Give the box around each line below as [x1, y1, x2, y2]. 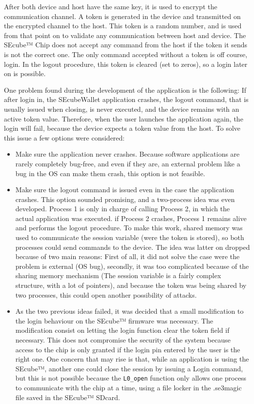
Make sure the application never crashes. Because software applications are [15, 149, 240, 159]
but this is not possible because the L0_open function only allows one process [15, 373, 247, 383]
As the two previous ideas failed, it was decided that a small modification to [15, 306, 244, 316]
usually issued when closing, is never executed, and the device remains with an [4, 103, 239, 114]
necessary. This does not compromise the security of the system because [15, 335, 231, 344]
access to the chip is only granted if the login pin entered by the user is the [15, 344, 240, 354]
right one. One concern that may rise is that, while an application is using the [15, 354, 249, 364]
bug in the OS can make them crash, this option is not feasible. [15, 168, 205, 178]
